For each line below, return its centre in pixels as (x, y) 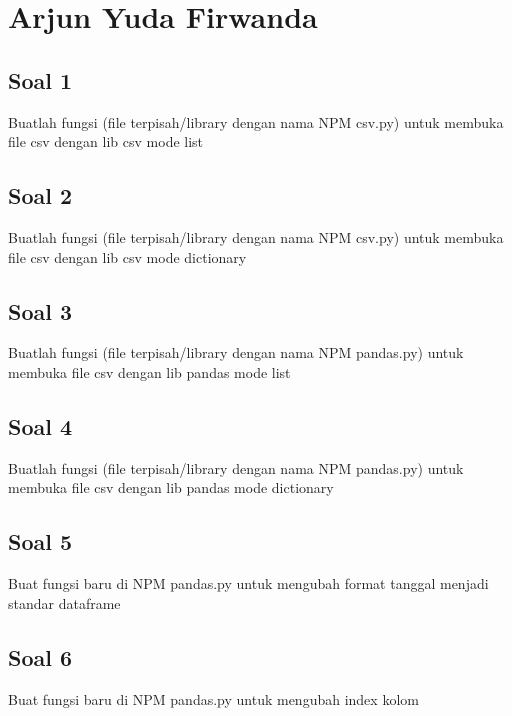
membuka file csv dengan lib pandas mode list (149, 371)
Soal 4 (40, 425)
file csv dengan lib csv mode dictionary (127, 256)
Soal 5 (40, 541)
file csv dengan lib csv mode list (106, 141)
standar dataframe (64, 602)
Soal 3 (40, 310)
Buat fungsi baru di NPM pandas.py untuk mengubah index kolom (213, 698)
